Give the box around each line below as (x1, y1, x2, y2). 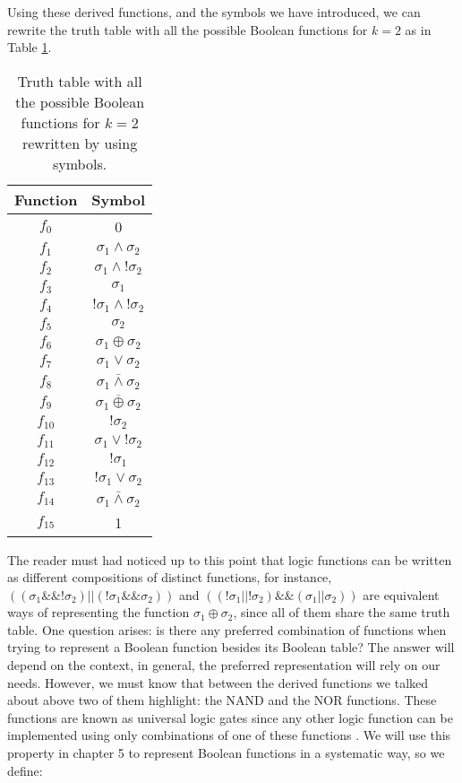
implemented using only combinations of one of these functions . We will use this (7, 726, 451, 744)
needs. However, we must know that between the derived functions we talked (7, 673, 429, 692)
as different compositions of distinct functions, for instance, (7, 568, 332, 587)
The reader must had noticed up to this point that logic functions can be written (7, 550, 452, 569)
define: (7, 761, 43, 779)
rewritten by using (21, 132, 138, 153)
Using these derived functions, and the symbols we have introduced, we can (7, 3, 421, 21)
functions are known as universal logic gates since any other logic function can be (7, 708, 453, 726)
